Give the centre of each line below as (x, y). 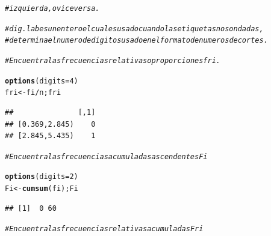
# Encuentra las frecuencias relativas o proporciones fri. (113, 60)
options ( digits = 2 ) (42, 177)
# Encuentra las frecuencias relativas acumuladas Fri (104, 229)
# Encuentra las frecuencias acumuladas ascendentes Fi (106, 156)
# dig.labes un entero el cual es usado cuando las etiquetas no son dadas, (134, 29)
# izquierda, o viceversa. (52, 8)
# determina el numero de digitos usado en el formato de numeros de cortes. (136, 41)
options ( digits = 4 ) (42, 81)
